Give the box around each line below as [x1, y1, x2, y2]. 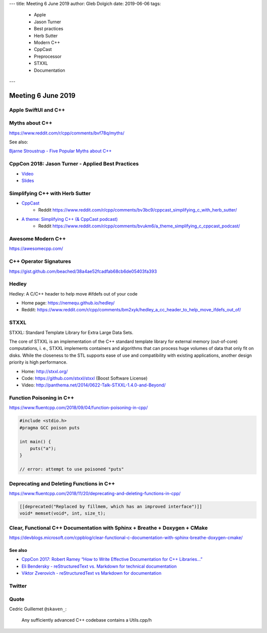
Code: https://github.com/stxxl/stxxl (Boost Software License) [21, 375, 148, 381]
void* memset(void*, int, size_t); [19, 510, 106, 516]
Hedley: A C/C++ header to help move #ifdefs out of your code [9, 291, 138, 296]
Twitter [9, 582, 27, 589]
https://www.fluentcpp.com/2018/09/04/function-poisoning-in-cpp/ [9, 405, 148, 411]
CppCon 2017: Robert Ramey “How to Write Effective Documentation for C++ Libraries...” [21, 556, 203, 562]
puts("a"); [30, 446, 56, 452]
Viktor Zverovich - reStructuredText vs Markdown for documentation [21, 570, 162, 576]
